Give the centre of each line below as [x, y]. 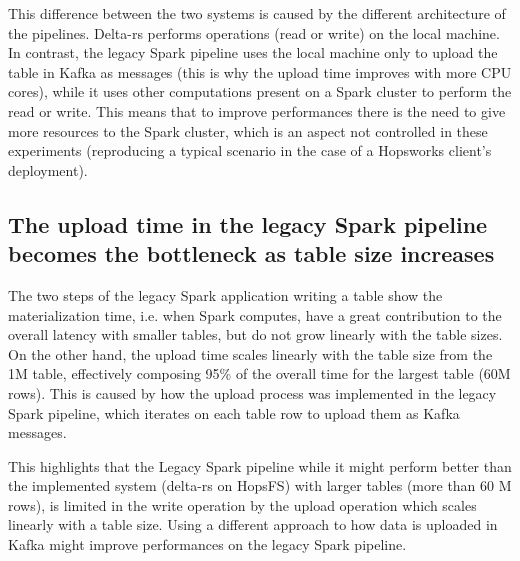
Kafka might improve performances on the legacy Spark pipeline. [207, 544]
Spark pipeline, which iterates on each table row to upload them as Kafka [234, 412]
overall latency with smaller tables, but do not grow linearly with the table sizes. [255, 334]
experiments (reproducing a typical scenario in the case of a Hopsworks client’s [250, 150]
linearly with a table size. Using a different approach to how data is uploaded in [253, 524]
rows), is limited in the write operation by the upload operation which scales [242, 504]
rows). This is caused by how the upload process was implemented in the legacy [252, 392]
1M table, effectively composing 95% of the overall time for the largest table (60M [259, 373]
